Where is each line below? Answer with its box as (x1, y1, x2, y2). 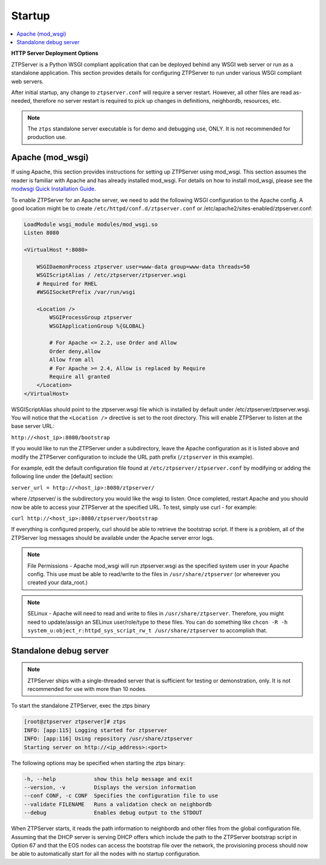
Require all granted (49, 373, 110, 380)
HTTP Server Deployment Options (11, 50, 99, 57)
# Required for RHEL (36, 280, 98, 287)
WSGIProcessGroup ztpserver (49, 314, 133, 321)
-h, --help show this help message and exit (24, 776, 193, 782)
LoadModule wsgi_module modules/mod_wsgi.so (24, 221, 158, 228)
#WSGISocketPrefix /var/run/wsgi (36, 289, 136, 296)
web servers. (11, 77, 44, 85)
